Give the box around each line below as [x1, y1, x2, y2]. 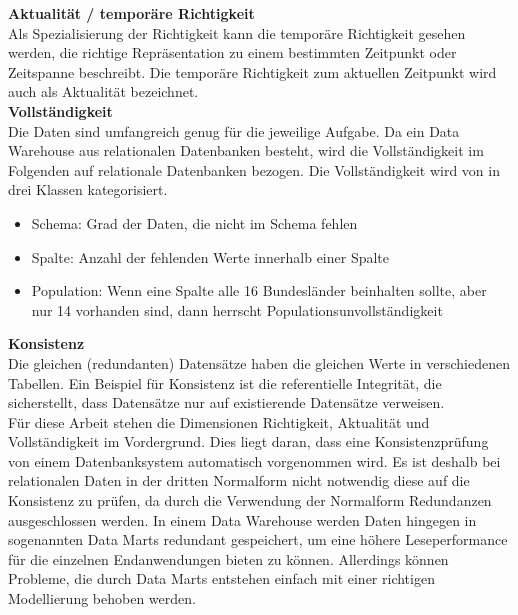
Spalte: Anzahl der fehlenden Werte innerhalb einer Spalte [31, 246, 390, 267]
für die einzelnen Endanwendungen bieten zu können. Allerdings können [8, 548, 449, 569]
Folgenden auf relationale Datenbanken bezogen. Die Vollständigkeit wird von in [8, 159, 500, 180]
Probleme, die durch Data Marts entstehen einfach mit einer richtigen [8, 568, 435, 589]
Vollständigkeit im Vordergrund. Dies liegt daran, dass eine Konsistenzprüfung [8, 431, 489, 452]
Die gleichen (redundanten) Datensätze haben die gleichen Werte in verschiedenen [8, 352, 510, 373]
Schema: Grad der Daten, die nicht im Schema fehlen [31, 212, 358, 233]
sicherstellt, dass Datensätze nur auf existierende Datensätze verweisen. [8, 392, 445, 413]
